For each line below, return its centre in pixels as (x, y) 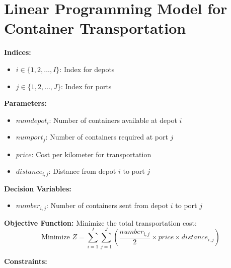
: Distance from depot (82, 171)
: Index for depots (87, 69)
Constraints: (26, 261)
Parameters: (25, 103)
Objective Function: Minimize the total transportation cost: (100, 222)
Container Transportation (95, 28)
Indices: (18, 52)
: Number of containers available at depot (113, 120)
